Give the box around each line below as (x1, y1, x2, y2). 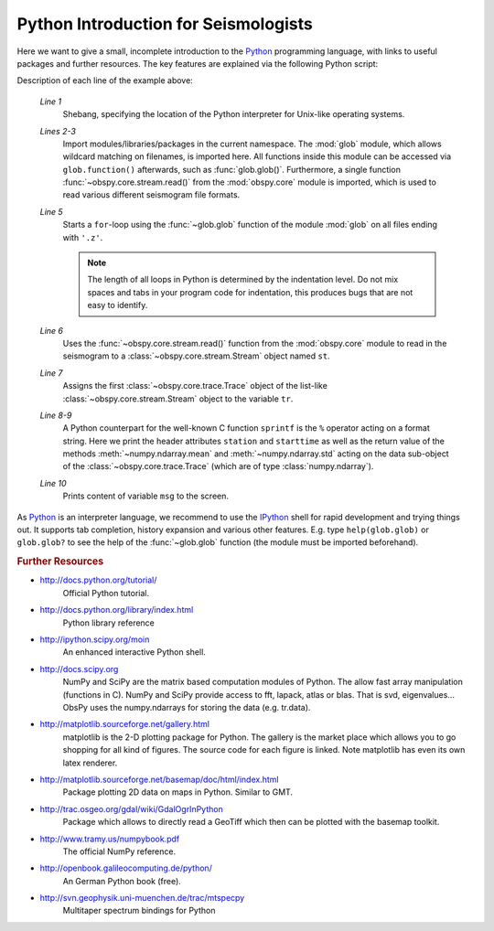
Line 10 (39, 477, 68, 488)
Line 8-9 (39, 410, 72, 421)
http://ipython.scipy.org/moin (39, 634, 150, 645)
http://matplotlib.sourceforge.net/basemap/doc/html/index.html (39, 774, 279, 785)
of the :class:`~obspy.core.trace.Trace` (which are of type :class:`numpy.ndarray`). (62, 461, 374, 472)
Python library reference (62, 617, 156, 628)
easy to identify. (87, 300, 148, 311)
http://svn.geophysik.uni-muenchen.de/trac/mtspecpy (39, 893, 245, 904)
